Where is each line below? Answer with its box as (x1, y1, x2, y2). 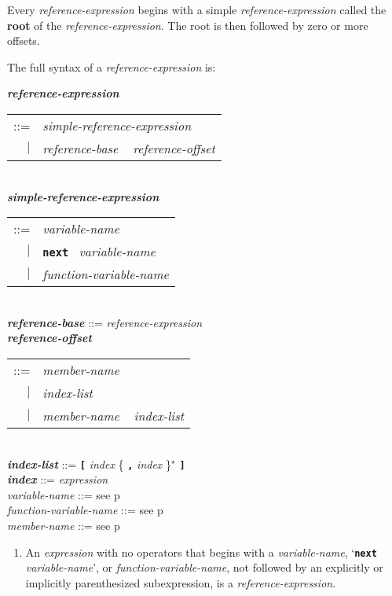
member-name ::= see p (7, 517, 120, 533)
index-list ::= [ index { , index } (7, 455, 172, 472)
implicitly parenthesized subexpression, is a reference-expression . (25, 574, 336, 590)
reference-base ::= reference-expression (7, 314, 203, 330)
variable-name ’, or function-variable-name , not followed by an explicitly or (25, 559, 383, 576)
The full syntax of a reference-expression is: (7, 58, 216, 75)
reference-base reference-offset (42, 138, 215, 157)
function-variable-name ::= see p (7, 502, 163, 518)
